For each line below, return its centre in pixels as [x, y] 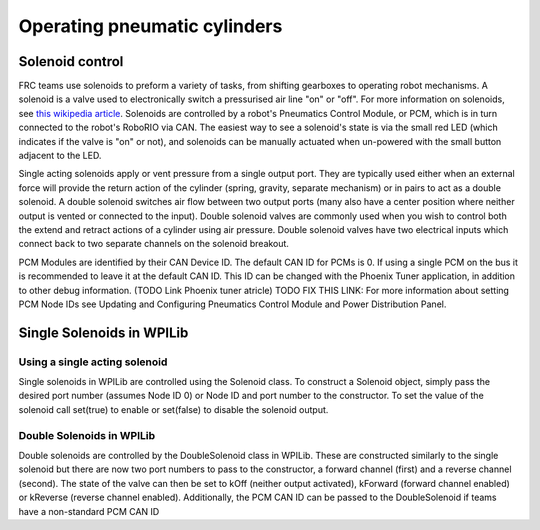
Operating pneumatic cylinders [150, 26]
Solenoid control [71, 61]
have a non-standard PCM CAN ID [89, 511]
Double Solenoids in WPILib [86, 435]
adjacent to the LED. [60, 156]
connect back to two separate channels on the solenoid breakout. [154, 244]
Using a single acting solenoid [93, 362]
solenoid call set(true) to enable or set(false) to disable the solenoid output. [173, 409]
